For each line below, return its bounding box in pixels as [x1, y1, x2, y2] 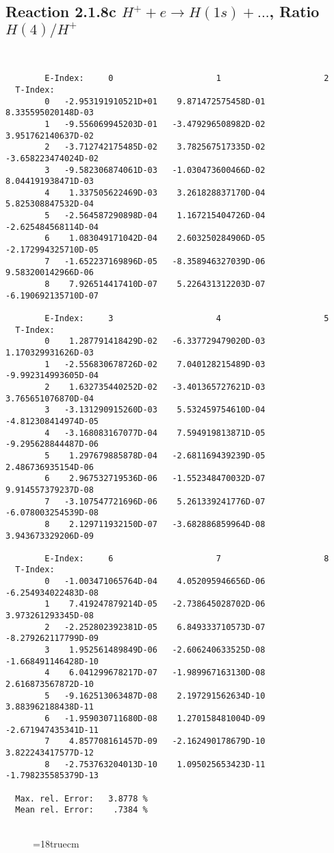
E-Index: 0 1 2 [44, 73, 329, 84]
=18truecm [33, 836, 79, 850]
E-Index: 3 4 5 [44, 314, 329, 324]
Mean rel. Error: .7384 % [15, 805, 148, 815]
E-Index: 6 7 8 [44, 553, 329, 563]
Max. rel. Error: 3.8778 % [15, 793, 148, 804]
